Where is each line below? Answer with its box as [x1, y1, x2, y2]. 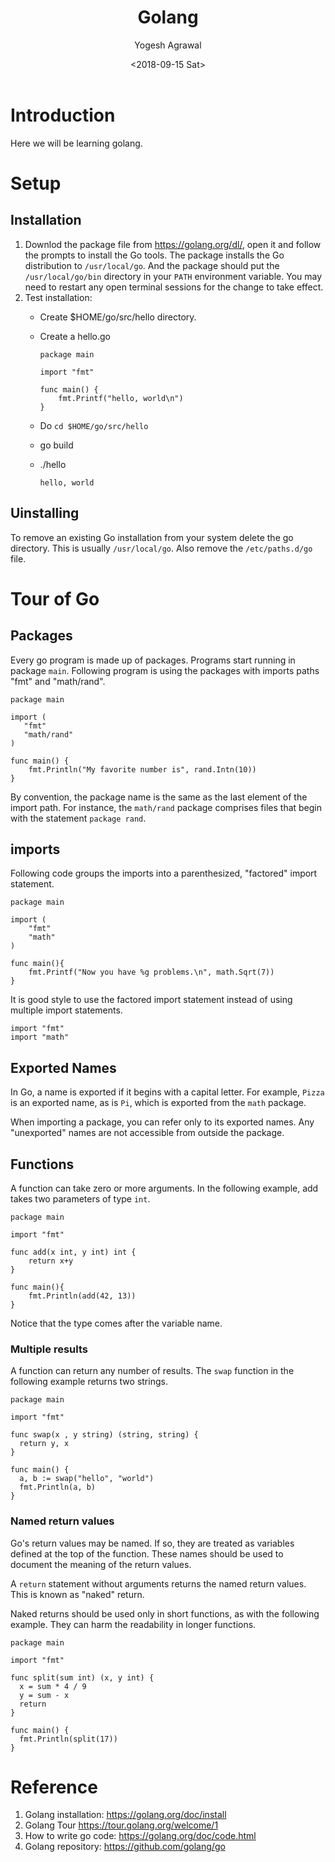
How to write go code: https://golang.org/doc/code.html [24, 1830, 257, 1842]
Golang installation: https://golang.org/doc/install [24, 1809, 227, 1821]
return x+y [28, 1256, 74, 1266]
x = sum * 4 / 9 [19, 1681, 87, 1691]
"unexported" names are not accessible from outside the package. [10, 1127, 285, 1139]
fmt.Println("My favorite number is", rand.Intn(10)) [28, 764, 257, 775]
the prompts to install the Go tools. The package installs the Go [24, 249, 285, 261]
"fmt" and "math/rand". [10, 675, 106, 687]
